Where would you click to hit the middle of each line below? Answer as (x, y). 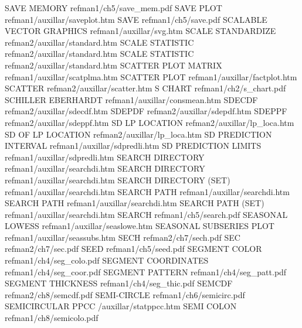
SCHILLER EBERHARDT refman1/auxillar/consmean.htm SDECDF (131, 99)
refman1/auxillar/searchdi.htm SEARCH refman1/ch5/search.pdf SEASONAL (146, 214)
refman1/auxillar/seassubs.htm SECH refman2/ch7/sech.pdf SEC (123, 237)
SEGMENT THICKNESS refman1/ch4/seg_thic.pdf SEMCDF (119, 283)
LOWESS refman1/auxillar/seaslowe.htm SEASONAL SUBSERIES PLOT (140, 226)
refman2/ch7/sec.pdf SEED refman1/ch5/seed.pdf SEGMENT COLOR (133, 249)
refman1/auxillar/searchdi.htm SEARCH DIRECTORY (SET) (118, 180)
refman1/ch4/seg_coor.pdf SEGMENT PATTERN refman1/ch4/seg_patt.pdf (146, 271)
